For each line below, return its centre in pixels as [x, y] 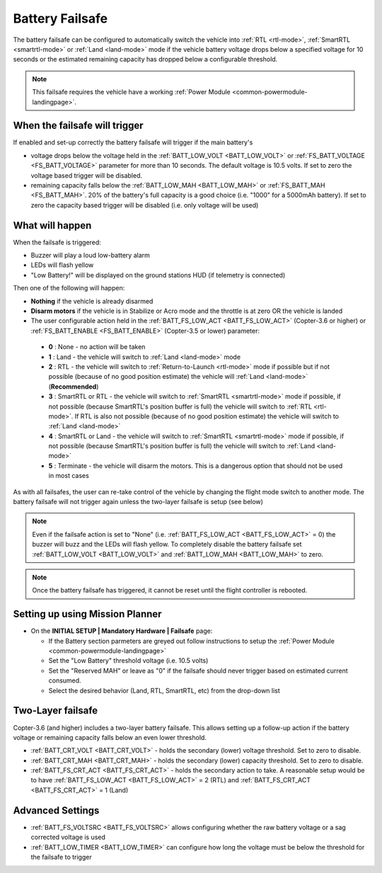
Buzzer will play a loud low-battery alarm [90, 256]
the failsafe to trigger [61, 857]
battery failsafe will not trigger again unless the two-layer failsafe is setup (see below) [138, 502]
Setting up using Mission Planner [87, 614]
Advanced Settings [56, 810]
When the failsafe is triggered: [57, 242]
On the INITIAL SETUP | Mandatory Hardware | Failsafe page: [122, 631]
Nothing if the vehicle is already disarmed [92, 301]
